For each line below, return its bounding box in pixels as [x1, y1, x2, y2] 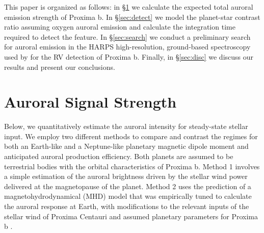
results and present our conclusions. [4, 61, 115, 72]
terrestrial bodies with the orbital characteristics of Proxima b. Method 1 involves [4, 161, 260, 171]
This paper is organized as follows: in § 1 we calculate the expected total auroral [4, 2, 253, 12]
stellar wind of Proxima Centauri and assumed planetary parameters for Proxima [4, 211, 258, 221]
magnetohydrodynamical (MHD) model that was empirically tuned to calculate [4, 191, 252, 201]
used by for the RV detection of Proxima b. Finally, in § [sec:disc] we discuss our [4, 51, 254, 62]
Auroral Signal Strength [4, 91, 177, 112]
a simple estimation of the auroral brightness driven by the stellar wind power [4, 171, 248, 182]
